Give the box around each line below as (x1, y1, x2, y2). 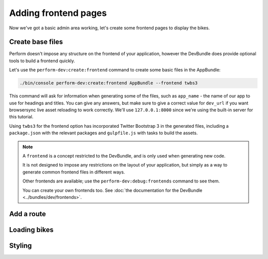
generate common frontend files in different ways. (22, 169, 125, 175)
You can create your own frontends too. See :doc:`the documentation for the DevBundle (22, 187, 203, 193)
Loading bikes (9, 225, 54, 234)
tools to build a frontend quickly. (9, 58, 75, 64)
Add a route (9, 209, 46, 218)
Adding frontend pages (9, 7, 107, 18)
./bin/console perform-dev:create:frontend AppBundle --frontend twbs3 (19, 80, 198, 86)
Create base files (9, 38, 63, 46)
